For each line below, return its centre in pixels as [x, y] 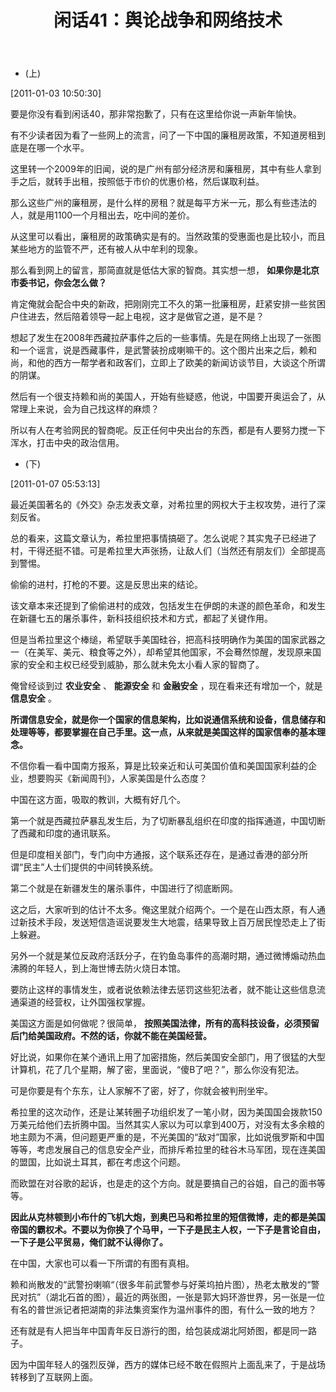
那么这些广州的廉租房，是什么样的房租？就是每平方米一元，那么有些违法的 [163, 203]
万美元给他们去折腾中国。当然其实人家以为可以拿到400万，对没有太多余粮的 [167, 1125]
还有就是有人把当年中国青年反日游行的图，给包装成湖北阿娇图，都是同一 [159, 1331]
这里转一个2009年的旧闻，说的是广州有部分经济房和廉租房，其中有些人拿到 [166, 169]
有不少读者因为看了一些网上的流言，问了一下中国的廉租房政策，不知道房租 [163, 135]
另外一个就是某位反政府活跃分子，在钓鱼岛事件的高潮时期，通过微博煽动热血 [168, 956]
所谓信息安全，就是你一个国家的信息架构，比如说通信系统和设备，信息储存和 [168, 720]
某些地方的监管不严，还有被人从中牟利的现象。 [106, 249]
